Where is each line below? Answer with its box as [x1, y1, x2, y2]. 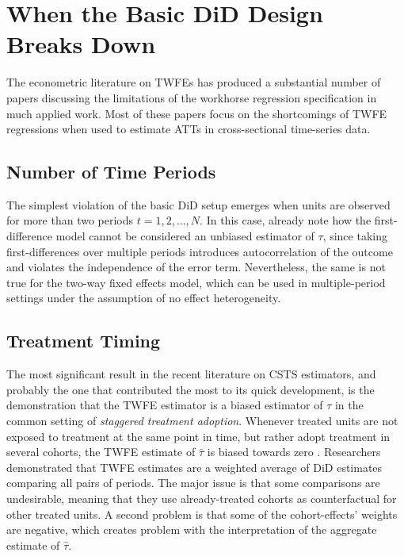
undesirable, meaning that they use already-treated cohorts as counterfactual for [6, 490, 397, 506]
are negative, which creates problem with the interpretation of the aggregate [6, 521, 377, 538]
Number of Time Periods [6, 159, 216, 184]
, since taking [322, 228, 387, 244]
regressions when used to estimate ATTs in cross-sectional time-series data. [6, 121, 371, 137]
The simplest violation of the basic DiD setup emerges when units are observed [6, 196, 391, 213]
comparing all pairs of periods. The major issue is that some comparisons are [6, 474, 380, 491]
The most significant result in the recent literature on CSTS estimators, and [6, 366, 376, 382]
